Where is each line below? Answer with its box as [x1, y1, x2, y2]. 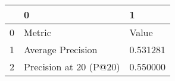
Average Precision [24, 43, 98, 56]
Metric [24, 25, 51, 39]
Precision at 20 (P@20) [24, 60, 120, 73]
